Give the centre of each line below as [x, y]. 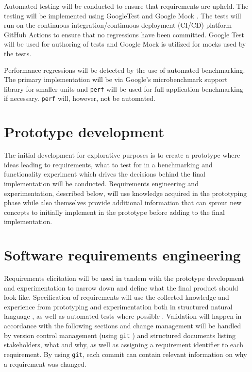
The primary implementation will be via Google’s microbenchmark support [116, 79]
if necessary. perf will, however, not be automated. [80, 98]
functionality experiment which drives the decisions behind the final [105, 174]
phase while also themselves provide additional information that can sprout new [123, 202]
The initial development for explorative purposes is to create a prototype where [122, 155]
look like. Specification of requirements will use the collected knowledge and [117, 297]
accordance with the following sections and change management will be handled [123, 326]
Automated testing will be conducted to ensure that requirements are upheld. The [126, 6]
